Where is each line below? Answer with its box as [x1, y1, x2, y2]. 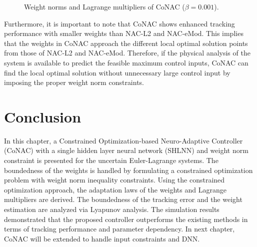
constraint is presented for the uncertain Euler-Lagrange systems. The [4, 155, 218, 165]
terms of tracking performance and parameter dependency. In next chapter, [4, 223, 235, 234]
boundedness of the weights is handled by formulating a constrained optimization [4, 164, 253, 175]
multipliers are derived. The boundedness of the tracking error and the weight [4, 194, 242, 204]
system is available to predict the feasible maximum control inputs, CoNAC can [4, 57, 248, 67]
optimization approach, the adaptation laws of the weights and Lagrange [4, 184, 226, 194]
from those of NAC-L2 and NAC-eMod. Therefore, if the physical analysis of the [4, 47, 250, 58]
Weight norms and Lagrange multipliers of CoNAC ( [24, 1, 185, 11]
